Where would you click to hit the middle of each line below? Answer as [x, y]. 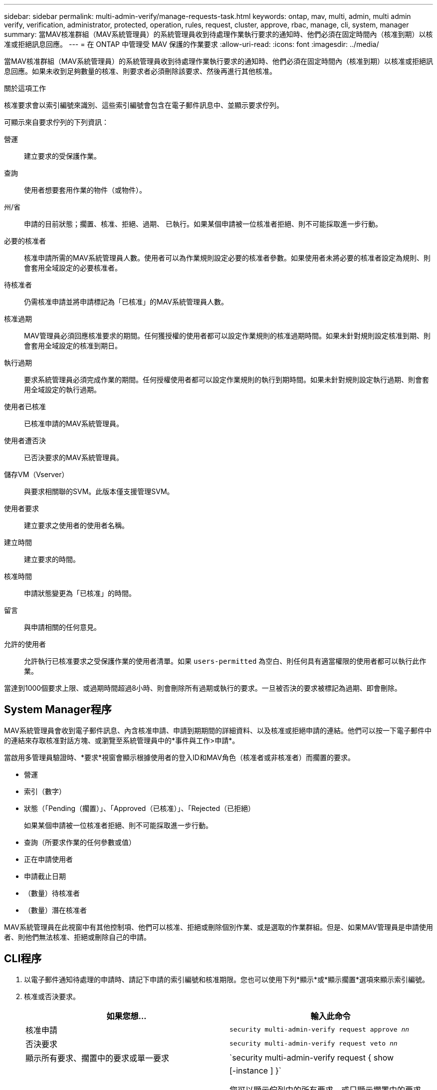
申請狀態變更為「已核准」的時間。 [80, 593]
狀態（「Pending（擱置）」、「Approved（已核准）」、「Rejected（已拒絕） [140, 808]
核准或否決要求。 [52, 996]
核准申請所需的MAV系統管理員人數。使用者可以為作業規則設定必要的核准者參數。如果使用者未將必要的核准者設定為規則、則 [227, 258]
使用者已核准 [25, 407]
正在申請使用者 [48, 859]
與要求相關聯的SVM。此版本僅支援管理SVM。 [99, 491]
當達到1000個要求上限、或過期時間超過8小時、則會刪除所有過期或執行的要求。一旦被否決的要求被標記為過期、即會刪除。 [203, 688]
